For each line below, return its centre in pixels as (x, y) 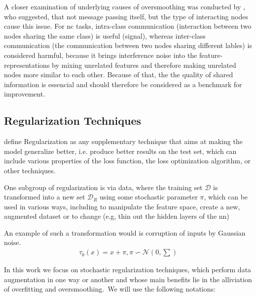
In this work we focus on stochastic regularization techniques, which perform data (128, 270)
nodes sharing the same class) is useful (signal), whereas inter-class (105, 35)
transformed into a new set (45, 197)
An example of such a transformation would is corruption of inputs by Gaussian (125, 232)
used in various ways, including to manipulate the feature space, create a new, (122, 206)
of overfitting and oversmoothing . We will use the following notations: (110, 289)
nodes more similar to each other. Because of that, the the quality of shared (119, 74)
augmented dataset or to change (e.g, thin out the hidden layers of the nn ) (117, 216)
